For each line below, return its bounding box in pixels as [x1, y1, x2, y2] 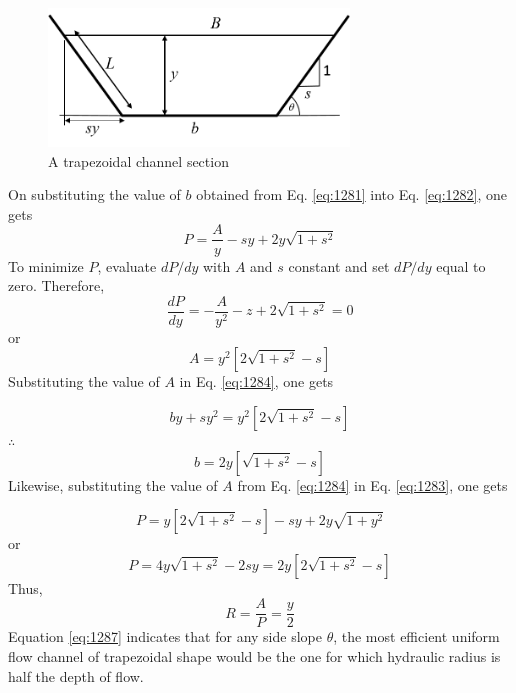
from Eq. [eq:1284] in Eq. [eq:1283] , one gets [237, 474, 508, 495]
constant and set [288, 255, 390, 276]
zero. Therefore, [8, 275, 105, 296]
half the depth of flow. [8, 665, 144, 686]
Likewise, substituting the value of [8, 474, 218, 495]
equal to [436, 255, 486, 276]
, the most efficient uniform [333, 626, 500, 647]
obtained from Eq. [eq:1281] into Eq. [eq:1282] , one [196, 184, 508, 205]
